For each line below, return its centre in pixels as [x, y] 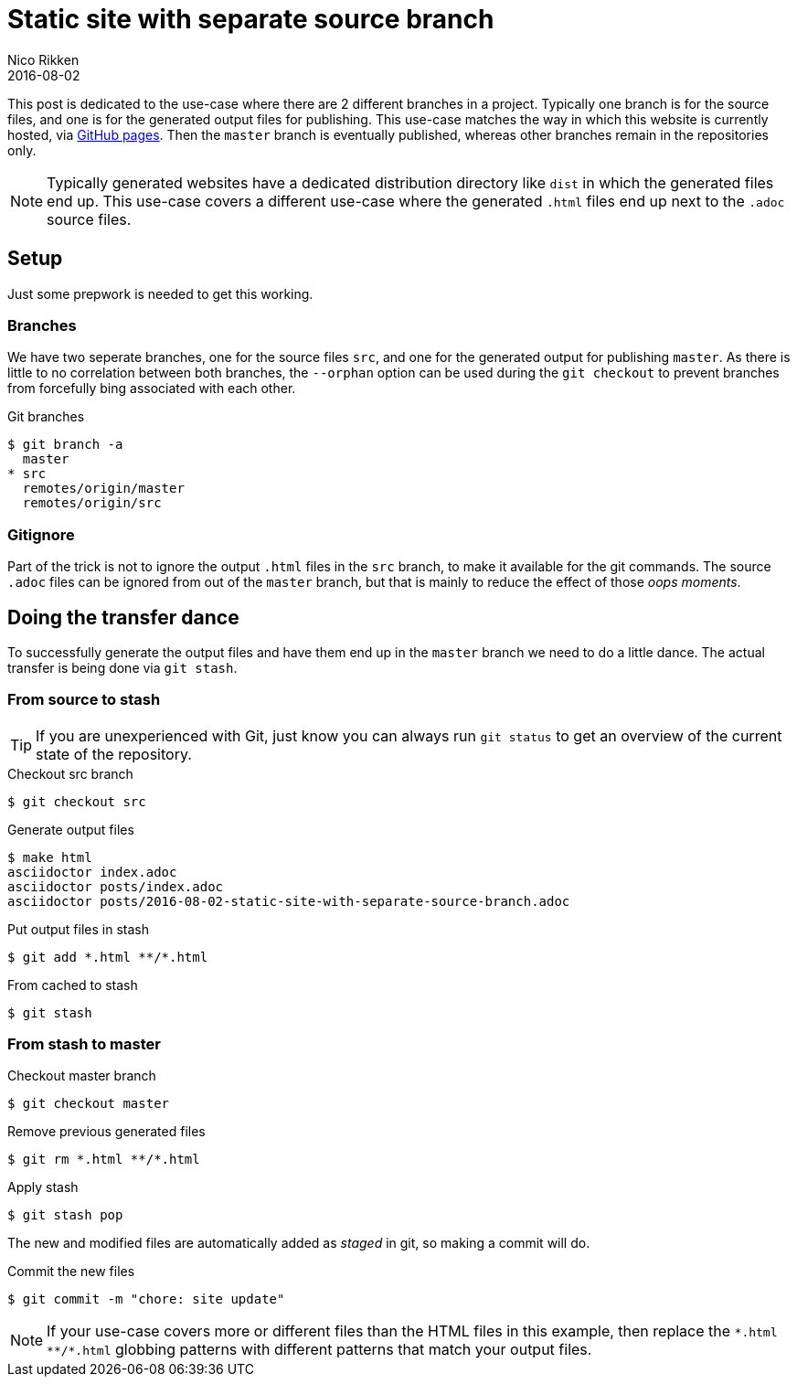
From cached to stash [73, 985]
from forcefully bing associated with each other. [152, 389]
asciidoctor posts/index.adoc [116, 886]
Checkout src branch [70, 773]
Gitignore [41, 534]
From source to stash [84, 700]
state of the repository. [114, 754]
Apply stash [43, 1187]
